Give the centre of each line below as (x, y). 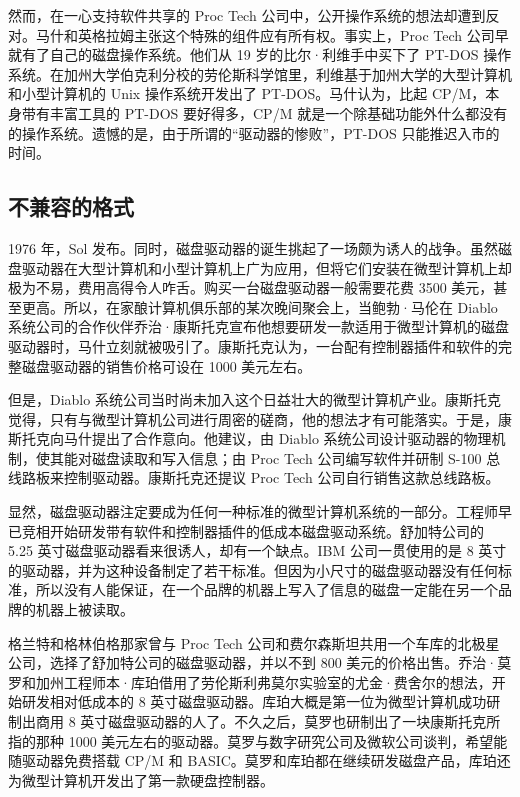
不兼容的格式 (71, 206)
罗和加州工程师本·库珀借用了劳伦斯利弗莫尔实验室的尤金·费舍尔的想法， (250, 681)
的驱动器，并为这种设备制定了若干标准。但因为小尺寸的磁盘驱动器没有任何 (253, 569)
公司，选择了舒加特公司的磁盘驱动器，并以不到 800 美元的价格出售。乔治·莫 (260, 662)
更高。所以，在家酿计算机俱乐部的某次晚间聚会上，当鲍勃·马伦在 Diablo (259, 306)
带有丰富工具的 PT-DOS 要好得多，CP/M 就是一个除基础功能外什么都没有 (264, 112)
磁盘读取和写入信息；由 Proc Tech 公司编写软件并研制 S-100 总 (296, 457)
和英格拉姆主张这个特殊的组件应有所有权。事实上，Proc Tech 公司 (279, 34)
